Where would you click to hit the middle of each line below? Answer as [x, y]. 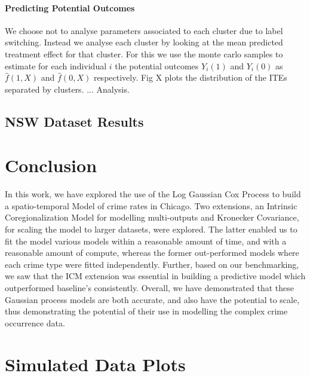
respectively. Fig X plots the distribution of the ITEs [190, 77]
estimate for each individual [56, 65]
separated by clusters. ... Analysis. [67, 89]
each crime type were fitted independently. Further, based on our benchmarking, [152, 264]
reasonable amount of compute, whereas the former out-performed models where [152, 253]
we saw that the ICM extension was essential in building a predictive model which [155, 276]
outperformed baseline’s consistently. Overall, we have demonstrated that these [149, 288]
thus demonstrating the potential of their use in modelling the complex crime [146, 311]
